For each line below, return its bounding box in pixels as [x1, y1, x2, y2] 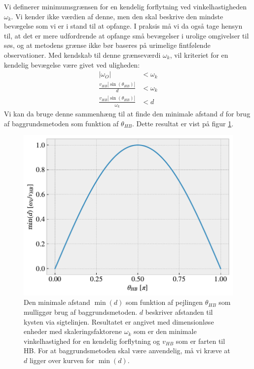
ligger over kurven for [29, 355, 95, 365]
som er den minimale [133, 326, 197, 336]
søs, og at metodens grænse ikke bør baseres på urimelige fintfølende [4, 40, 211, 50]
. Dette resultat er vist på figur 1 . [132, 118, 234, 128]
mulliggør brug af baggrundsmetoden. [24, 307, 138, 317]
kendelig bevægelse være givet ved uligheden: [4, 59, 140, 70]
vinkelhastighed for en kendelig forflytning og [24, 335, 160, 346]
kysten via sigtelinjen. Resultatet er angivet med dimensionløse [24, 316, 214, 327]
